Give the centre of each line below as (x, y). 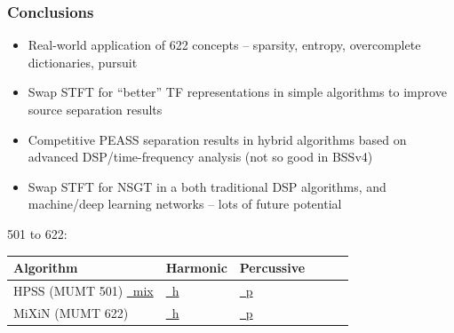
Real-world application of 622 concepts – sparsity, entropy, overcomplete (224, 45)
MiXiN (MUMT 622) (71, 312)
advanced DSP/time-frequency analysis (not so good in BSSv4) (200, 157)
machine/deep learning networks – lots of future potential (185, 204)
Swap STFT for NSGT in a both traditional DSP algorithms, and (207, 186)
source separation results (95, 109)
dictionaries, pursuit (83, 62)
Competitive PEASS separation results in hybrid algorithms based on (217, 139)
